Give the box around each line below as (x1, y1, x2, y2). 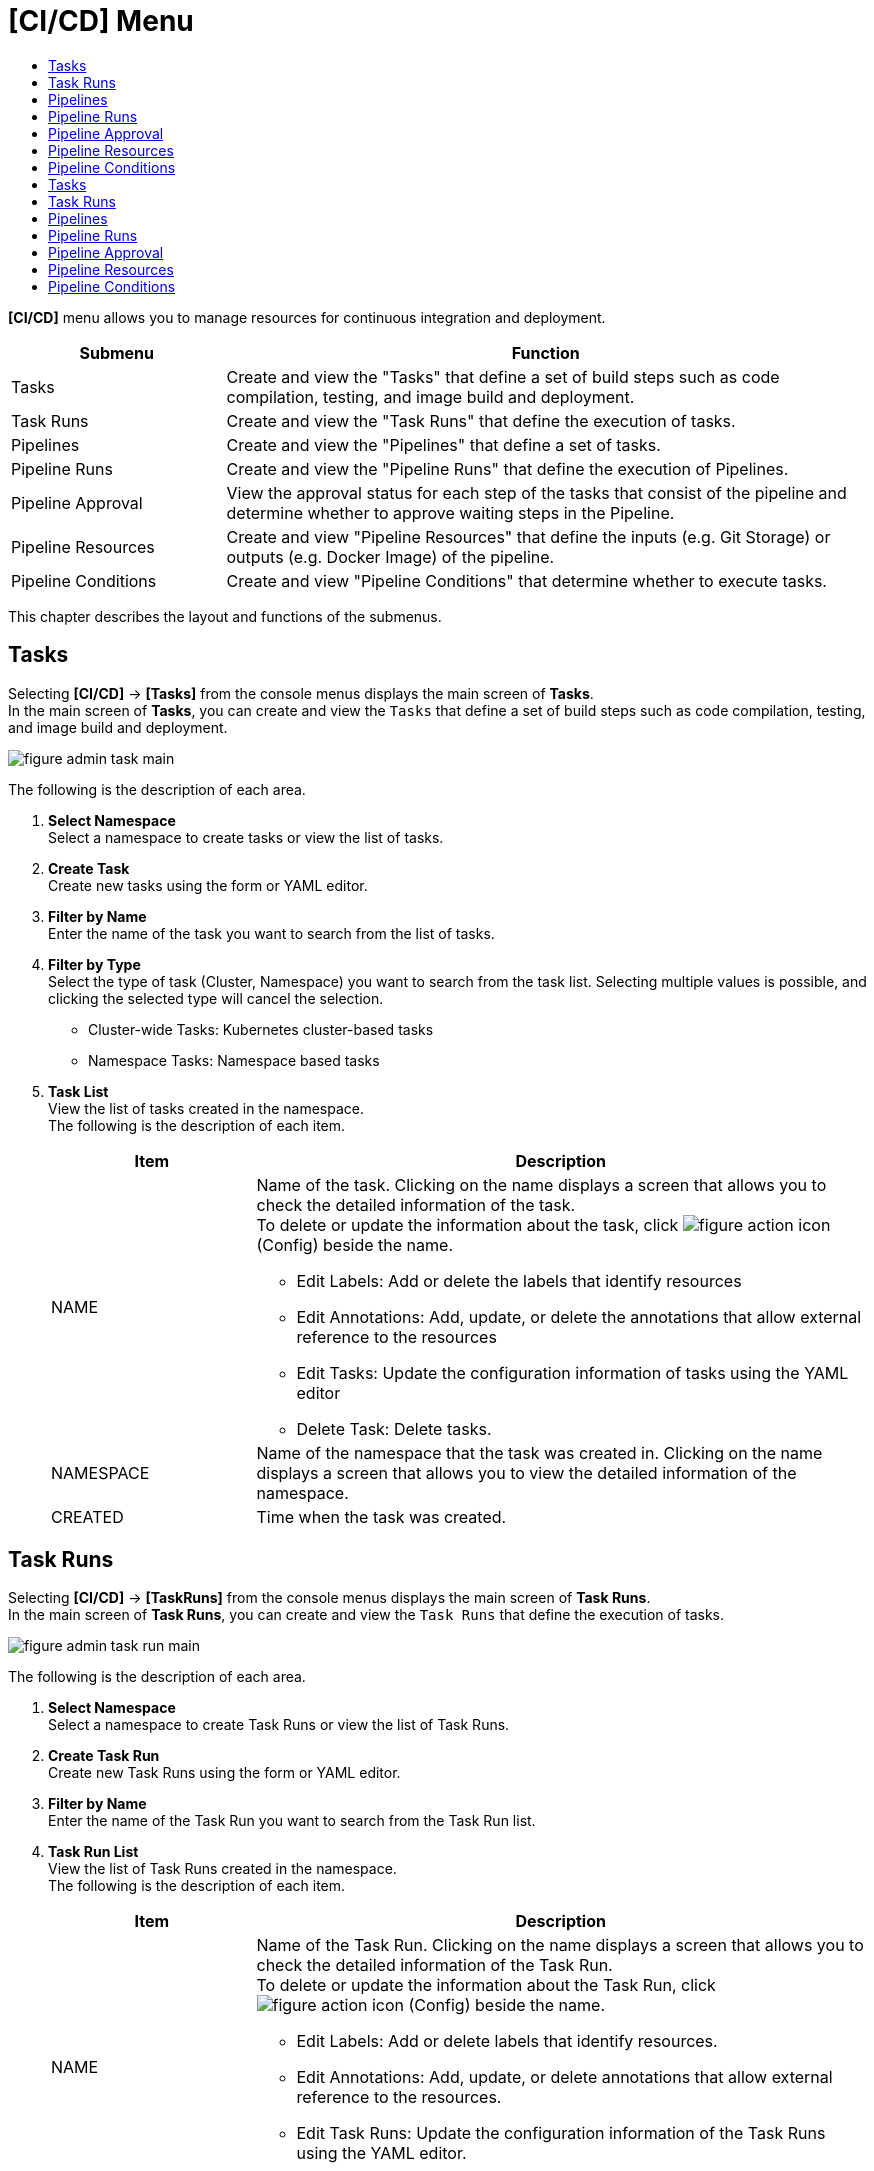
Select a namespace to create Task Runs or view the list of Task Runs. (48, 1716, 510, 1734)
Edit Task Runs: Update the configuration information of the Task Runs (296, 2123, 826, 2144)
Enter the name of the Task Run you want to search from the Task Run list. (48, 1812, 536, 1830)
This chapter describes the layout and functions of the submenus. (8, 607, 442, 625)
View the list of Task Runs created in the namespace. (48, 1860, 397, 1878)
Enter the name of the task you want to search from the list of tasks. (48, 924, 495, 942)
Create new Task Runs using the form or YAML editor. (48, 1764, 401, 1782)
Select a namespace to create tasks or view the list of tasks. (48, 828, 444, 846)
